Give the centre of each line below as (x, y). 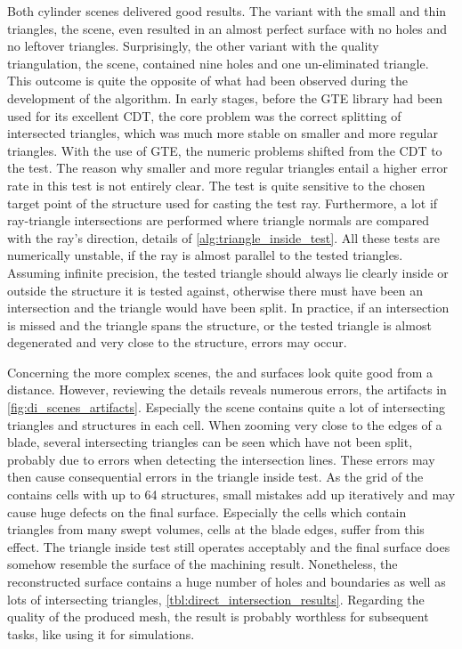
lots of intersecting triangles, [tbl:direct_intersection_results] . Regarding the (216, 599)
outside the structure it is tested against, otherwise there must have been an (215, 290)
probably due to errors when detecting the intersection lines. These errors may (221, 459)
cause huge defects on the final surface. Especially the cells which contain (207, 511)
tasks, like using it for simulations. (101, 633)
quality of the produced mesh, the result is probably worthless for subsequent (218, 617)
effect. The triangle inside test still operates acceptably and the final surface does (229, 546)
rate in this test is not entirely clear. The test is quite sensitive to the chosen (216, 185)
